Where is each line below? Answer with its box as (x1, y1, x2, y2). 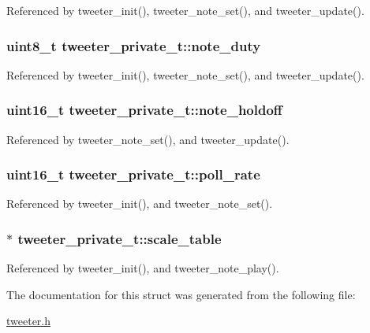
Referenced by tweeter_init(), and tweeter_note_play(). (6, 260, 279, 276)
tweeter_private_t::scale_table (17, 228, 222, 248)
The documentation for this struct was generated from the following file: (6, 286, 356, 302)
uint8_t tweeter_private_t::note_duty (6, 35, 261, 55)
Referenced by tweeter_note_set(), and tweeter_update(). (6, 131, 290, 147)
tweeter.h (6, 313, 51, 329)
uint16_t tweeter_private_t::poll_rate (6, 165, 260, 184)
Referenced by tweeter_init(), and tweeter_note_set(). (6, 195, 273, 212)
